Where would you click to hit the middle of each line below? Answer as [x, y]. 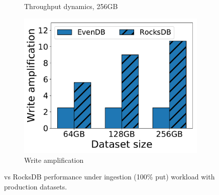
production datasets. [36, 186]
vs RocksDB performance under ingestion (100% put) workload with [110, 177]
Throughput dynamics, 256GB [71, 6]
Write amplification [54, 160]
